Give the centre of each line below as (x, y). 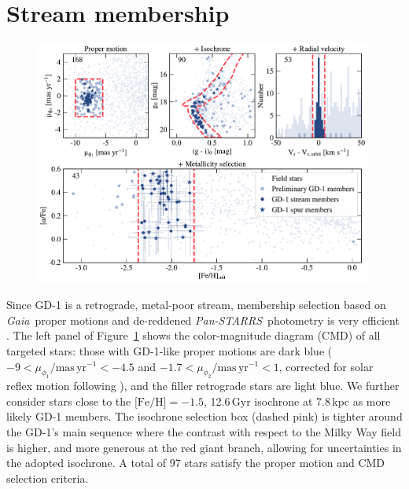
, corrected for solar (326, 366)
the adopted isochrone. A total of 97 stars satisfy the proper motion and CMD (196, 463)
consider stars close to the (69, 401)
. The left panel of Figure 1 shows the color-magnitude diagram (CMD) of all (193, 335)
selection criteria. (48, 478)
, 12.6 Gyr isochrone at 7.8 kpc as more (297, 401)
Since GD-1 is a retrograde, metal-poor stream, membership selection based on (196, 305)
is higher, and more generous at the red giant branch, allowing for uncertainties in (204, 447)
